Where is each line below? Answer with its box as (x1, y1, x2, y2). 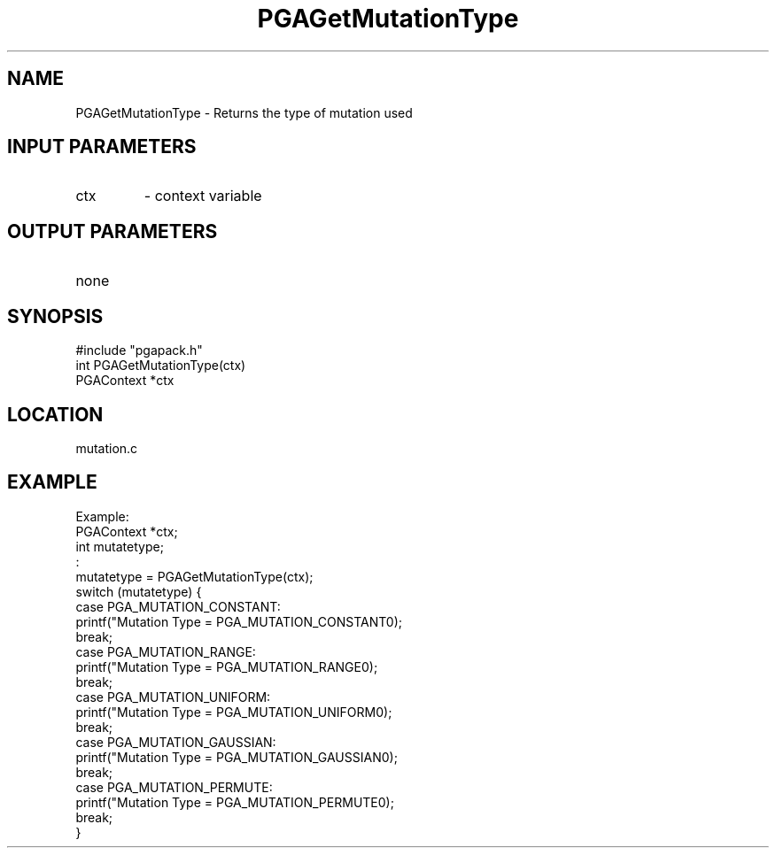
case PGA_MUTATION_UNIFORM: (75, 689, 271, 705)
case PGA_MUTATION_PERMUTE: (75, 779, 273, 795)
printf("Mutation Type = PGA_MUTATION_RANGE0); (75, 659, 378, 674)
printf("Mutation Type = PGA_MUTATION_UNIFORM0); (75, 704, 392, 720)
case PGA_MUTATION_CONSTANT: (75, 598, 281, 614)
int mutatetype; (75, 538, 164, 554)
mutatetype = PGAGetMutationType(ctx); (75, 568, 314, 584)
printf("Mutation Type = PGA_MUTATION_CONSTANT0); (75, 613, 403, 629)
